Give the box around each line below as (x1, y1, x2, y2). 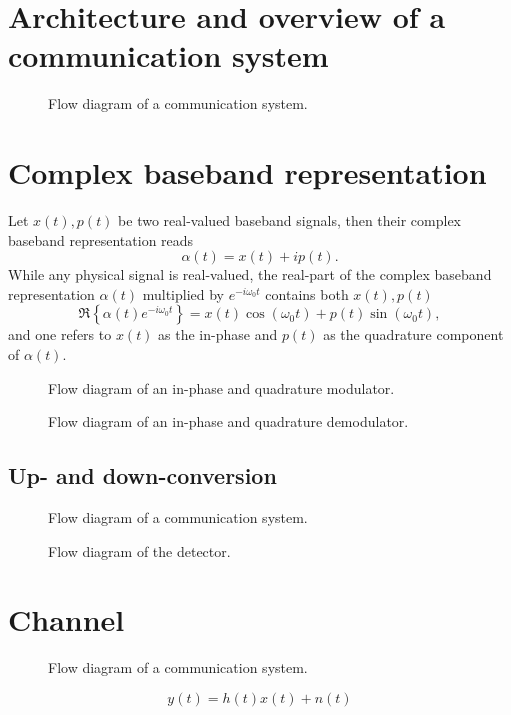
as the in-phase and (158, 324, 278, 345)
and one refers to (8, 324, 112, 345)
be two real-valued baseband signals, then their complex (118, 210, 462, 231)
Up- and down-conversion (8, 460, 277, 491)
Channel (8, 599, 125, 640)
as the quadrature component (323, 324, 504, 345)
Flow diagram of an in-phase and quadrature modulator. (48, 377, 395, 398)
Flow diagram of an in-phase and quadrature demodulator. (48, 411, 409, 432)
